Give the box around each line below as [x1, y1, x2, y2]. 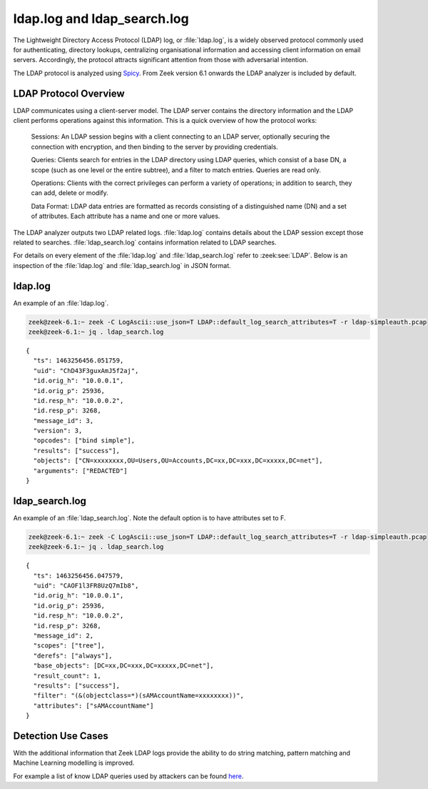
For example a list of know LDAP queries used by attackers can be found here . [13, 772, 244, 780]
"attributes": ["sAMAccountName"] [33, 701, 154, 710]
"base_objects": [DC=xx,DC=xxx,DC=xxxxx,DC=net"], [33, 662, 214, 670]
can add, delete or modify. [31, 189, 108, 197]
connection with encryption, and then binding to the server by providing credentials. [31, 142, 278, 151]
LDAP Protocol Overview [13, 87, 125, 99]
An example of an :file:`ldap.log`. [13, 299, 109, 307]
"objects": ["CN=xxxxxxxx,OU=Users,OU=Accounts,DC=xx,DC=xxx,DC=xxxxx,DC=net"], [33, 457, 323, 465]
